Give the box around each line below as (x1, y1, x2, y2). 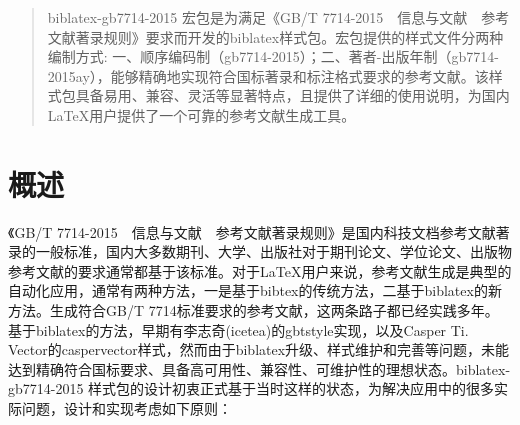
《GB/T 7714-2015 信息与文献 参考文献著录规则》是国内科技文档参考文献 (8, 221, 496, 242)
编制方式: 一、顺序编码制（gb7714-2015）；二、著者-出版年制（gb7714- (47, 46, 499, 67)
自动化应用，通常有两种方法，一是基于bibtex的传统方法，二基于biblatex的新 (8, 280, 502, 301)
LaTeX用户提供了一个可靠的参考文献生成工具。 (47, 104, 356, 125)
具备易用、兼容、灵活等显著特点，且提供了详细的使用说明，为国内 (75, 85, 510, 106)
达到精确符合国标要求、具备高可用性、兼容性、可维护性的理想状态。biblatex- (8, 358, 511, 379)
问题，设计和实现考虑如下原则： (21, 398, 232, 419)
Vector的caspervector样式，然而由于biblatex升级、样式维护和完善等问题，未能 (8, 339, 510, 360)
